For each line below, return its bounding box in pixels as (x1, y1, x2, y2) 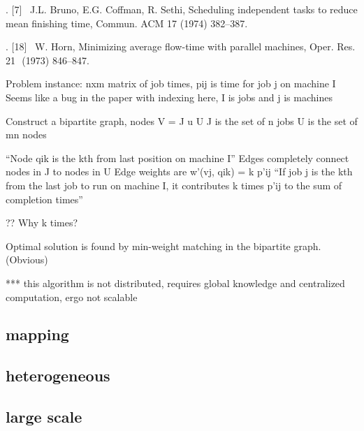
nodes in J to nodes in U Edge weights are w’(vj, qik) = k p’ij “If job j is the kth (6, 164, 353, 179)
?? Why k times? (6, 215, 78, 230)
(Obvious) (6, 252, 48, 267)
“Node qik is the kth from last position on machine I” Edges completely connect (6, 150, 349, 165)
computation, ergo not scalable (6, 289, 138, 304)
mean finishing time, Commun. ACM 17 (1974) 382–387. (6, 15, 248, 30)
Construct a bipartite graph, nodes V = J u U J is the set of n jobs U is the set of (6, 113, 358, 128)
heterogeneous (6, 365, 110, 386)
